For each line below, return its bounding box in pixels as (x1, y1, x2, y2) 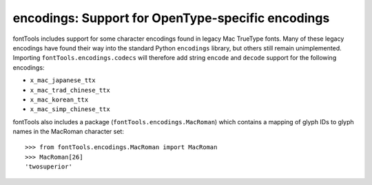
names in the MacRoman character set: (12, 128, 124, 136)
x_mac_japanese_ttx (30, 77, 96, 84)
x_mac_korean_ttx (30, 95, 89, 104)
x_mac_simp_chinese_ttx (30, 106, 110, 113)
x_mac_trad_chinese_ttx (30, 86, 110, 94)
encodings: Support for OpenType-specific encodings (12, 10, 330, 26)
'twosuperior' (25, 163, 72, 171)
